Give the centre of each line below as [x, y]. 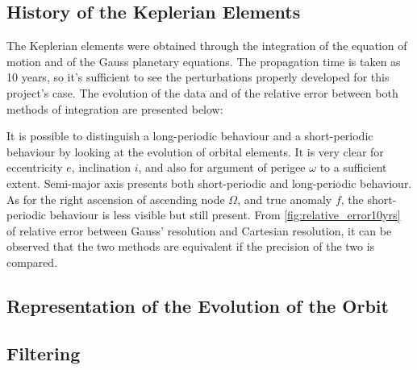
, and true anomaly [285, 199]
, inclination [101, 167]
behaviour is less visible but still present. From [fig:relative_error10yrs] [225, 215]
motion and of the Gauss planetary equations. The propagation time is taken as [204, 61]
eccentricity [35, 167]
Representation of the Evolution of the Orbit [198, 305]
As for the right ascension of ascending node [116, 199]
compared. [32, 262]
